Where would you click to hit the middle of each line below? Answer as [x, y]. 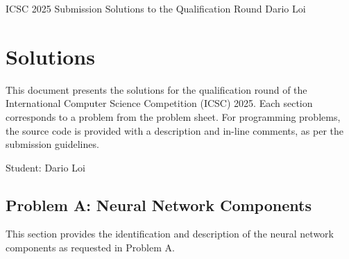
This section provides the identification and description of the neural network [170, 234]
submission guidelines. [52, 144]
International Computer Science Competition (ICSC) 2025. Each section [159, 103]
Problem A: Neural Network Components [159, 204]
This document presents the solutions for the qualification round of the [156, 89]
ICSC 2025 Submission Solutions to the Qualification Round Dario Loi [156, 8]
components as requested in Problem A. [90, 248]
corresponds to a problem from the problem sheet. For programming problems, [173, 116]
